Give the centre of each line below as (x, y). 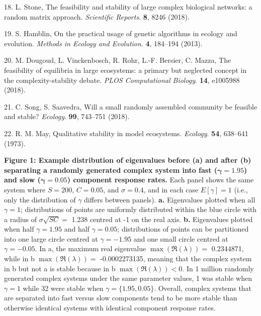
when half (19, 229)
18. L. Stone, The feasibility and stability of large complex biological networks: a (128, 7)
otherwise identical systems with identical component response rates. (110, 308)
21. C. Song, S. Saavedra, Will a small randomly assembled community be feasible (131, 106)
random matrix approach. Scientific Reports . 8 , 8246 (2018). (97, 16)
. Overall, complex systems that (203, 288)
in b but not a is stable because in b (60, 268)
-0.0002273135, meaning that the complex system (176, 258)
